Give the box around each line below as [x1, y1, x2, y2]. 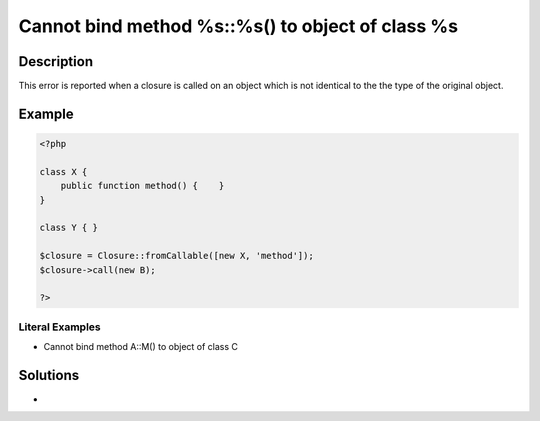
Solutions [18, 366, 80, 384]
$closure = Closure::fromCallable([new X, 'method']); [39, 250, 314, 262]
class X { [39, 166, 88, 177]
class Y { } [39, 222, 99, 234]
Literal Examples [18, 320, 101, 334]
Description [18, 53, 94, 70]
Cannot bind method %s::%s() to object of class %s [18, 15, 459, 37]
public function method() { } [60, 180, 225, 192]
